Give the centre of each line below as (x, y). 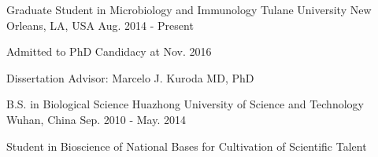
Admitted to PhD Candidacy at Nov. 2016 (109, 51)
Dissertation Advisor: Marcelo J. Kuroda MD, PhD (130, 77)
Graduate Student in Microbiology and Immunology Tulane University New (189, 9)
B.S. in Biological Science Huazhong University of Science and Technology (185, 104)
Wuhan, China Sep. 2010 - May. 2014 (96, 119)
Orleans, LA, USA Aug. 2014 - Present (100, 25)
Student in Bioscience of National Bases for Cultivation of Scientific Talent (187, 146)
